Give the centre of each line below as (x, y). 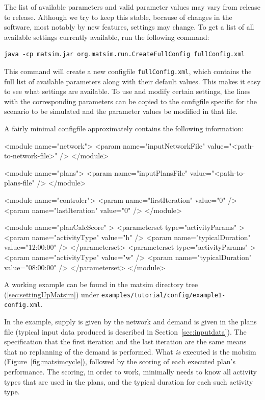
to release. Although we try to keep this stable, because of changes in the (118, 17)
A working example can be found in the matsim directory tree (101, 284)
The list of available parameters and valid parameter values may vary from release (132, 7)
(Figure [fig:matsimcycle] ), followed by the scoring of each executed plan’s (120, 361)
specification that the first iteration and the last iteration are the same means (125, 342)
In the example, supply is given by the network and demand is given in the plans (130, 322)
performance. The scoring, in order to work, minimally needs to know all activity (130, 371)
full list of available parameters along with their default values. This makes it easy (132, 81)
